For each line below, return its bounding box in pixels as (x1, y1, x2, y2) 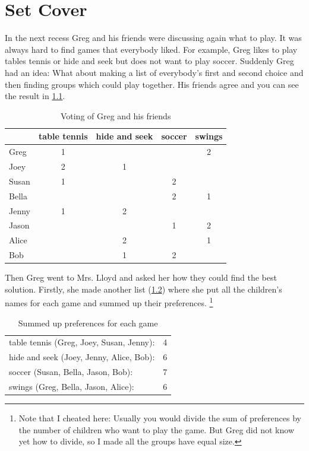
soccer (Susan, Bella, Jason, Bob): (9, 366, 133, 378)
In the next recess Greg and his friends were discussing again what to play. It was (5, 31, 302, 44)
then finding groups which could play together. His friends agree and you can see (5, 78, 299, 90)
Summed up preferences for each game (18, 316, 158, 329)
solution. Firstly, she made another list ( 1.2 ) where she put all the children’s (5, 282, 282, 295)
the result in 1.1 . (5, 90, 65, 102)
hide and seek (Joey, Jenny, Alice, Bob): (9, 351, 155, 363)
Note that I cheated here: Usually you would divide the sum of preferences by (18, 412, 301, 424)
